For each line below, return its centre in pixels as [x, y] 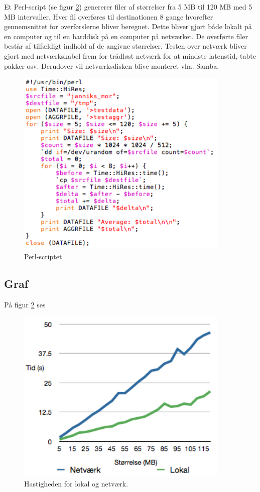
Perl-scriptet [43, 256]
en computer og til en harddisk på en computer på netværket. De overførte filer [126, 36]
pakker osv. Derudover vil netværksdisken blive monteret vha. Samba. [112, 65]
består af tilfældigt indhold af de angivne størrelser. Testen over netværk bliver [125, 46]
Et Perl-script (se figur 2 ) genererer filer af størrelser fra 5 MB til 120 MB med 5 [128, 7]
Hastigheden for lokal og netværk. [76, 483]
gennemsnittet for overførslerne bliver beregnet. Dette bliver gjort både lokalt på [128, 26]
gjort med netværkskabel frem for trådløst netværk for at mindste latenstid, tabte [130, 55]
